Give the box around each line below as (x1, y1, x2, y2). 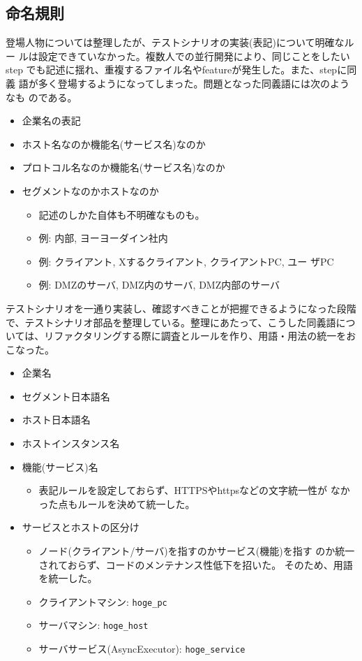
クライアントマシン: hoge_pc (38, 594, 167, 609)
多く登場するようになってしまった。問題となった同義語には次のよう (38, 75, 349, 90)
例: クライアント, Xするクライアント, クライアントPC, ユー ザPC (38, 254, 334, 268)
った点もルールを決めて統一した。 (38, 496, 195, 511)
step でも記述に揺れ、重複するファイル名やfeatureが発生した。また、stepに (6, 62, 347, 77)
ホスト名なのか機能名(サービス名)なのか (22, 136, 206, 151)
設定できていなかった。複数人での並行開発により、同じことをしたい (38, 48, 350, 63)
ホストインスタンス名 (22, 436, 120, 451)
